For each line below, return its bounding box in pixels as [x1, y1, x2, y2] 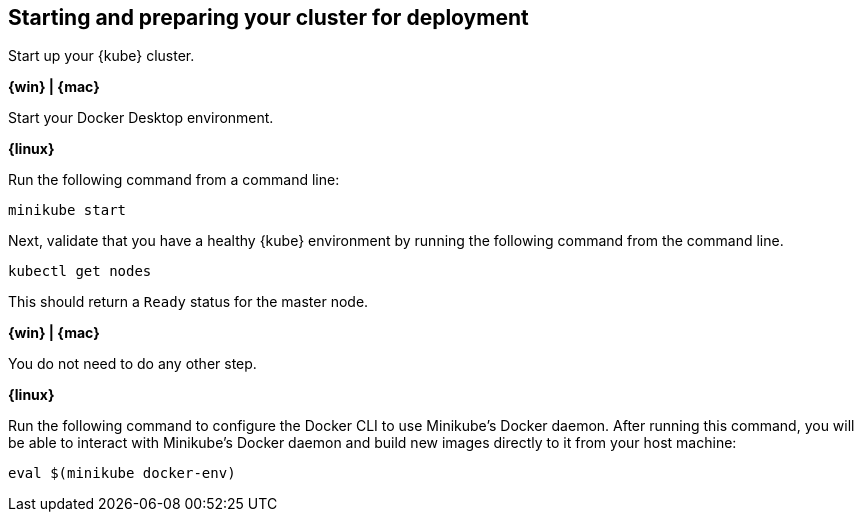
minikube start [8, 202, 127, 219]
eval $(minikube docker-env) [8, 465, 236, 482]
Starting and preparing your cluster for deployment [8, 5, 529, 30]
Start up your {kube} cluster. [8, 47, 195, 65]
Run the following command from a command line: [8, 171, 340, 189]
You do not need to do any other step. [8, 355, 257, 373]
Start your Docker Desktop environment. [8, 109, 274, 127]
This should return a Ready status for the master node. [8, 293, 369, 311]
